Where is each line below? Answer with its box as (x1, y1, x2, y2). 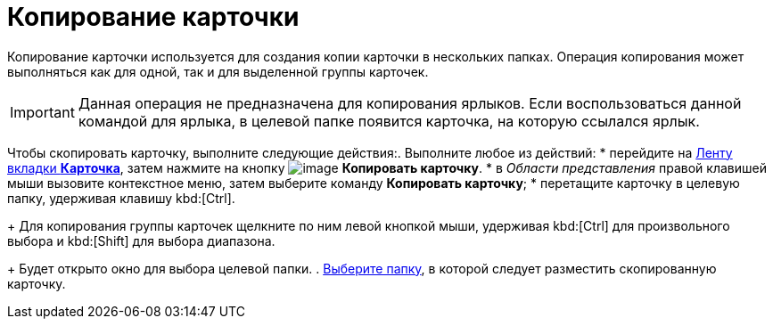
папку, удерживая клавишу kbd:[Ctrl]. (7, 190, 235, 206)
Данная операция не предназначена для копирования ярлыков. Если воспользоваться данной (78, 94, 742, 112)
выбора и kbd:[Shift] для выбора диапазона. (7, 232, 275, 249)
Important (10, 102, 75, 121)
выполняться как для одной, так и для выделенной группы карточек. (7, 63, 429, 79)
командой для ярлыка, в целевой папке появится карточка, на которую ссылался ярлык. (78, 111, 700, 130)
